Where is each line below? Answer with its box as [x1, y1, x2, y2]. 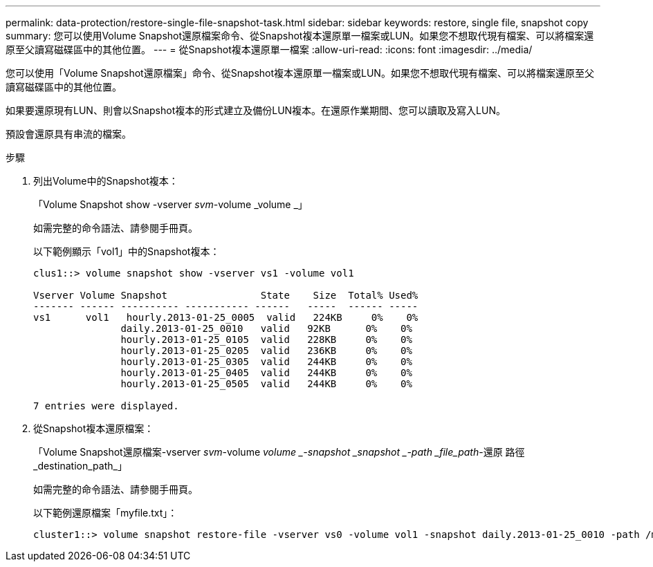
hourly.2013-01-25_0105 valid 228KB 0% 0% [120, 334, 412, 345]
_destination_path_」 [33, 460, 127, 472]
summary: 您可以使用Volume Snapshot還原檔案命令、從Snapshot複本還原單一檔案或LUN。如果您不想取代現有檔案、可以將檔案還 [6, 30, 594, 41]
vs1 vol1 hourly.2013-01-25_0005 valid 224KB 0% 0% [33, 312, 419, 323]
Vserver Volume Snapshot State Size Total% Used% [33, 290, 419, 301]
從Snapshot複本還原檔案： [33, 422, 154, 434]
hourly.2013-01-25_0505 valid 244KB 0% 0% [120, 378, 412, 389]
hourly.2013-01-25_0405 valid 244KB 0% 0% [120, 367, 412, 378]
